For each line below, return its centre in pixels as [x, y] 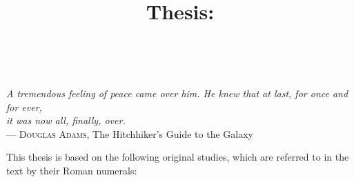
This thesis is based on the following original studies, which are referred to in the [178, 157]
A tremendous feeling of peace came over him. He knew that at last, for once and [177, 93]
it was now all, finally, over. [66, 120]
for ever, [24, 107]
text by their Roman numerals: [72, 170]
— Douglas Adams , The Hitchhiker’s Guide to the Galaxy [130, 133]
